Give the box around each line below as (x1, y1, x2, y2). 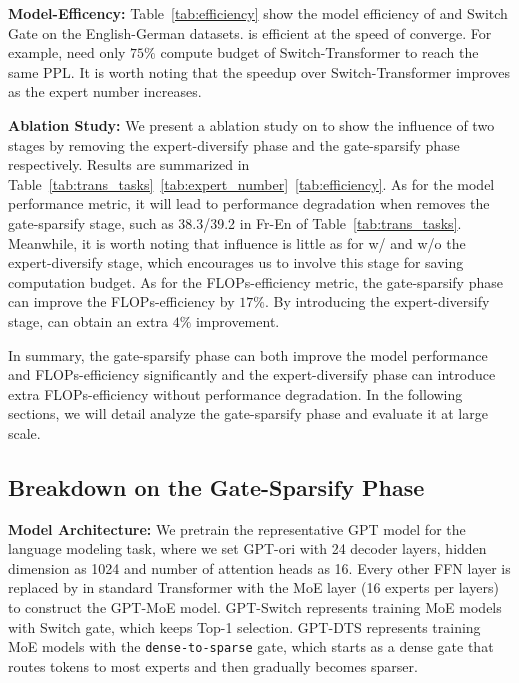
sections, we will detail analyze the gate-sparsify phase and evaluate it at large (8, 403, 488, 424)
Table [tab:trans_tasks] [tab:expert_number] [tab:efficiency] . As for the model (8, 173, 495, 194)
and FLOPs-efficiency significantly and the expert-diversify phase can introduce (8, 364, 496, 385)
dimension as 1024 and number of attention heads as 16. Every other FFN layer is (8, 557, 511, 578)
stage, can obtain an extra (8, 310, 168, 331)
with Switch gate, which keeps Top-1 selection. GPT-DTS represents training (8, 616, 481, 637)
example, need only (8, 42, 126, 63)
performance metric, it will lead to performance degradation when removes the (8, 193, 490, 214)
